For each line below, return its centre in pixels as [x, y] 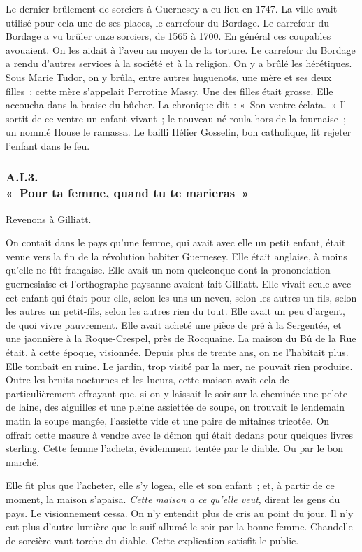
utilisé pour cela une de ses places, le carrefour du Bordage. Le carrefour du [167, 22]
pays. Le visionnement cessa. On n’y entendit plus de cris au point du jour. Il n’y [180, 512]
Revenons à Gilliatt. [49, 219]
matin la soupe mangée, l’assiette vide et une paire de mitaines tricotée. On [168, 420]
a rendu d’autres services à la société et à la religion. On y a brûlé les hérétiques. [179, 63]
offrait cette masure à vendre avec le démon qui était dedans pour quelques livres [180, 434]
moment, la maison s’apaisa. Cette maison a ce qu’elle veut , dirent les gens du [173, 498]
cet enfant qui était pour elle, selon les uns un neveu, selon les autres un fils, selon [181, 297]
